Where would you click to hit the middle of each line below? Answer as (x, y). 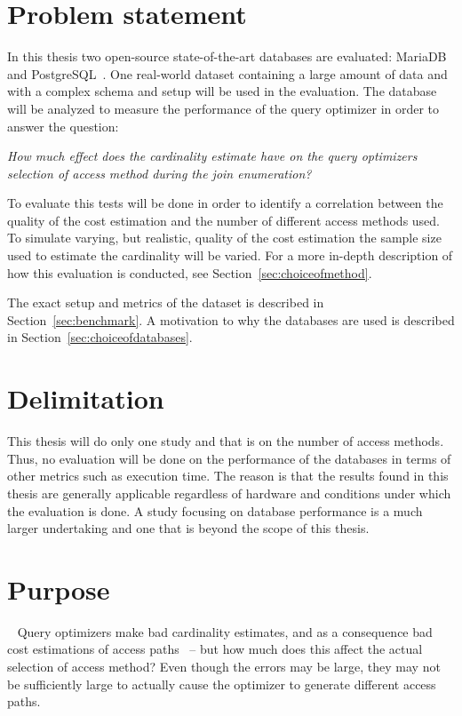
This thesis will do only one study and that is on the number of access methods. (226, 441)
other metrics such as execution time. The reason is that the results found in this (228, 476)
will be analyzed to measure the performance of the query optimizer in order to (223, 108)
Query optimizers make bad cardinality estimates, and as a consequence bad (225, 631)
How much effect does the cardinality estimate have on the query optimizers (212, 156)
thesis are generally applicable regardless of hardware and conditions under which (229, 493)
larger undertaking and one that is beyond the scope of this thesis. (188, 528)
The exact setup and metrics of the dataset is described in (166, 302)
